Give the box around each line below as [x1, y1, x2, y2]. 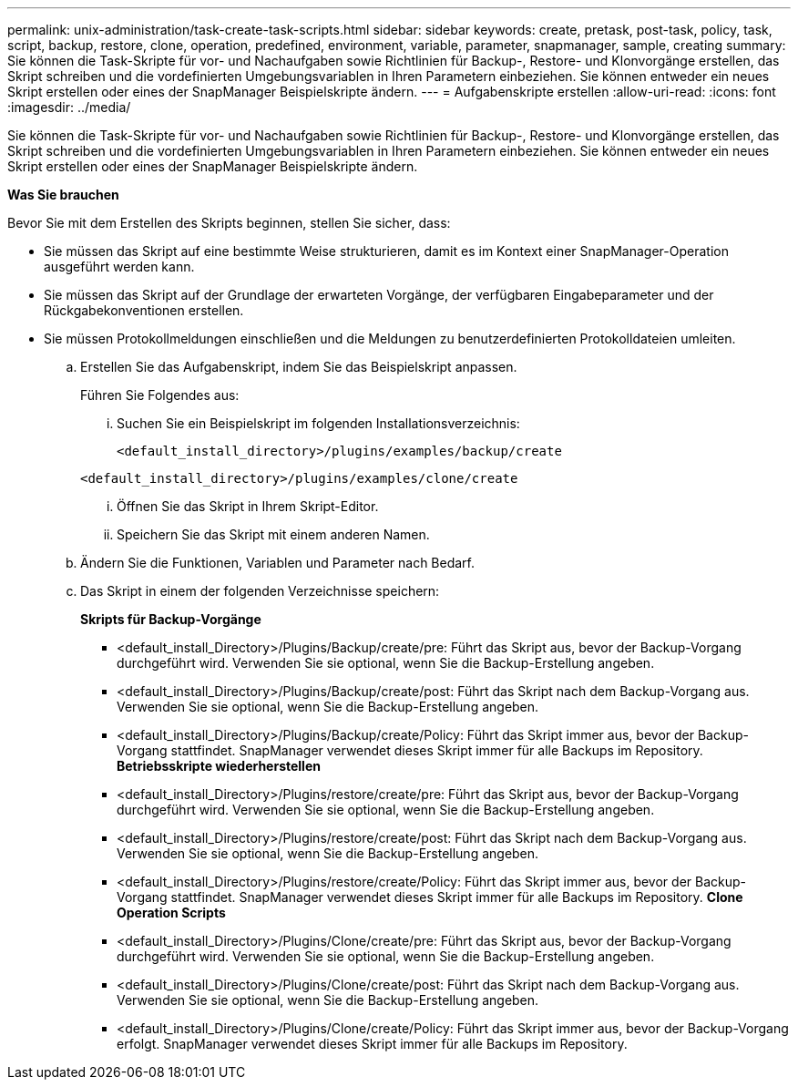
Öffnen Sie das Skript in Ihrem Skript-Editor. [117, 498, 379, 514]
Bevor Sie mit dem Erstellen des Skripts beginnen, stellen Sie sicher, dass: [7, 215, 451, 231]
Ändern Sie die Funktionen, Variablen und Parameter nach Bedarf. [80, 555, 476, 570]
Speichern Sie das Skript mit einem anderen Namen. [117, 527, 430, 542]
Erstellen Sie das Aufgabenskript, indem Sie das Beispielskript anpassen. [80, 359, 517, 374]
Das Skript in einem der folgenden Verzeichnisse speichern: [80, 583, 440, 599]
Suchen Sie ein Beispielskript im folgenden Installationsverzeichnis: [117, 415, 520, 431]
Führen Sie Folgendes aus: [80, 387, 240, 403]
